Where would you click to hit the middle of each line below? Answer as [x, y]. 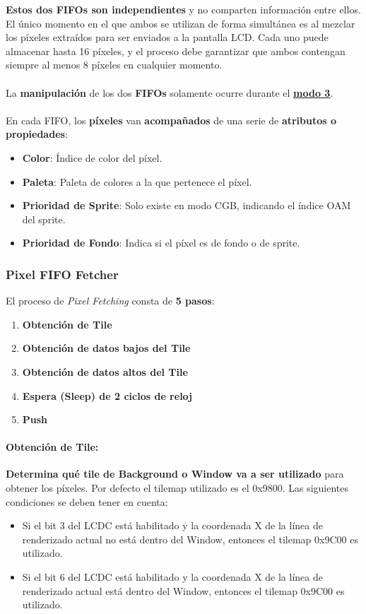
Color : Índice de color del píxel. [92, 157]
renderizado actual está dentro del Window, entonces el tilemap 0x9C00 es [183, 590]
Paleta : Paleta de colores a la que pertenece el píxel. [137, 181]
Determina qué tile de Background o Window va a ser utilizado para [175, 474]
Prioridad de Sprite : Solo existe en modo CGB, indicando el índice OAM [187, 205]
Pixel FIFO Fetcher [62, 274]
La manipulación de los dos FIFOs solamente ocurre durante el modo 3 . [170, 92]
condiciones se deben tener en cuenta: [87, 501]
